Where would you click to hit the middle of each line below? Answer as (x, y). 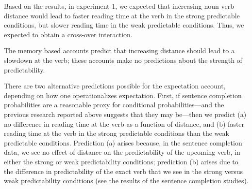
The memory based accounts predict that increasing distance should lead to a (119, 51)
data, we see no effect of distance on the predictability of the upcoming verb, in (122, 152)
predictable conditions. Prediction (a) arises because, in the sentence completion (123, 142)
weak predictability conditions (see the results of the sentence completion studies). (126, 181)
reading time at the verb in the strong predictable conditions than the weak (117, 133)
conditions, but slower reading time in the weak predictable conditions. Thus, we (124, 25)
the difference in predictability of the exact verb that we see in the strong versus (124, 171)
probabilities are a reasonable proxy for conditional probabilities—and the (114, 105)
